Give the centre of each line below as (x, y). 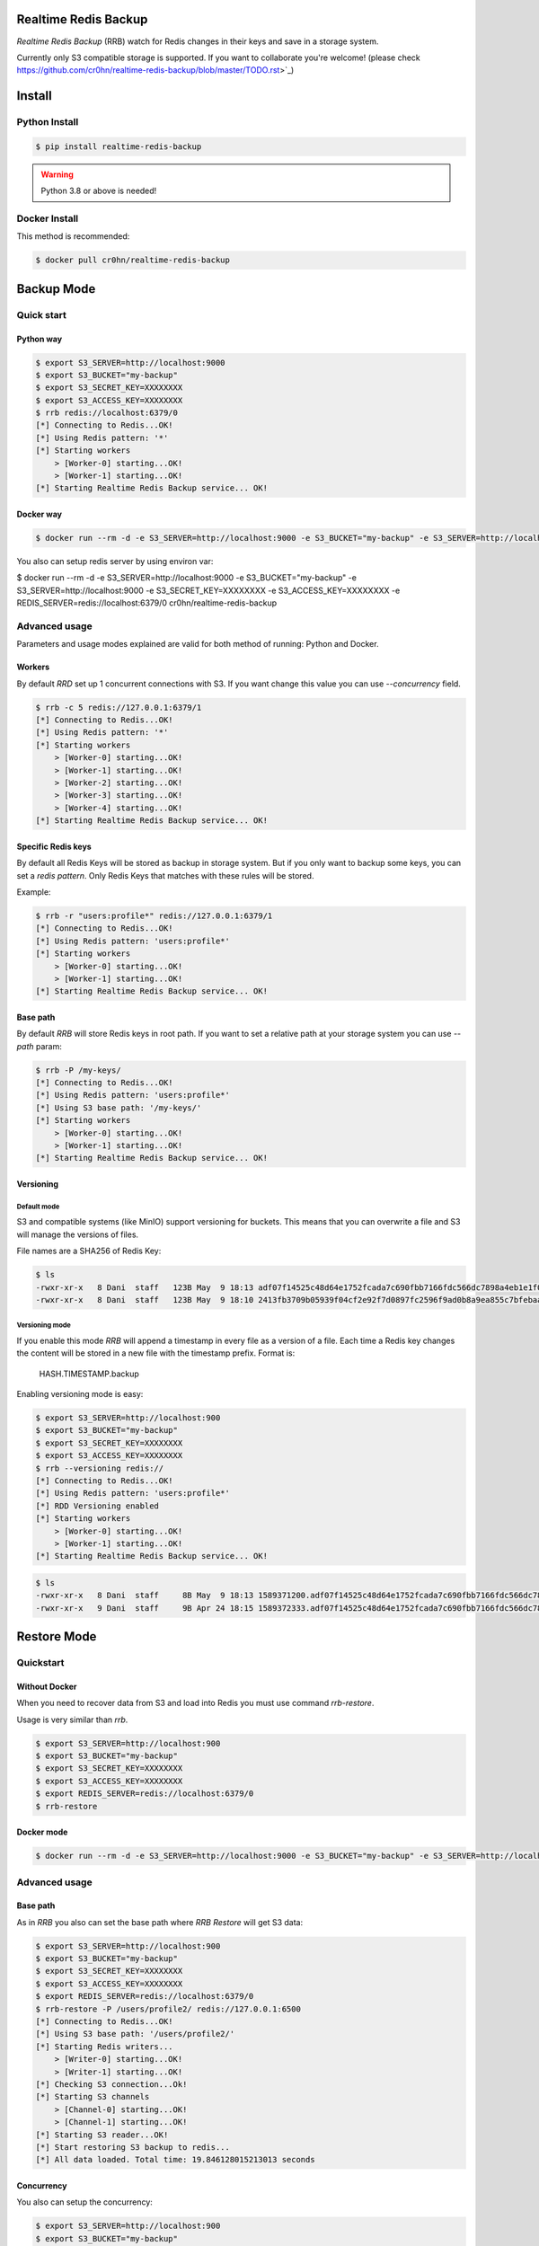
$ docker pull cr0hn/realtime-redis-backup (133, 260)
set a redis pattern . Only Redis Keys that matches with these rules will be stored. (165, 875)
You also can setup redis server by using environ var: (115, 561)
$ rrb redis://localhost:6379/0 (107, 413)
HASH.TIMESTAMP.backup (89, 1374)
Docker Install (48, 218)
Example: (34, 892)
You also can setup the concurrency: (84, 2202)
